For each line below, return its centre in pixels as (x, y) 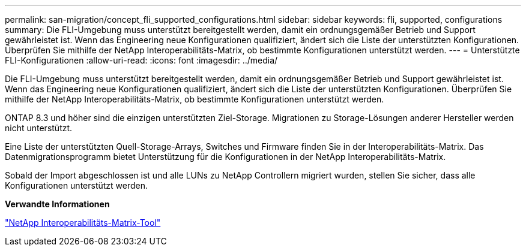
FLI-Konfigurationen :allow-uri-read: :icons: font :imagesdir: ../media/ (141, 60)
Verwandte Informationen (57, 204)
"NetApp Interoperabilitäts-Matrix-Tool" (83, 223)
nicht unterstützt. (39, 128)
